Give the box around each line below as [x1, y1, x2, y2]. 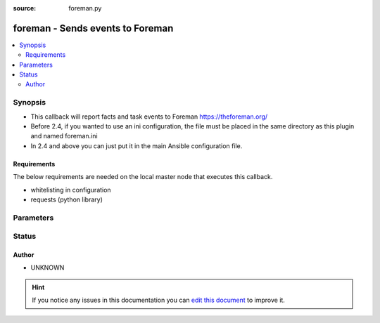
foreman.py [68, 4, 102, 12]
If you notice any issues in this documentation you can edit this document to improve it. [32, 296, 285, 305]
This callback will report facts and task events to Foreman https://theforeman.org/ [30, 112, 268, 121]
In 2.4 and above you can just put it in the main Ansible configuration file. [30, 141, 243, 150]
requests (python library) [30, 195, 103, 204]
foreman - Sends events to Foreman [13, 22, 174, 34]
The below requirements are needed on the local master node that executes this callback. [13, 173, 273, 181]
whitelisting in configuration [30, 185, 112, 194]
